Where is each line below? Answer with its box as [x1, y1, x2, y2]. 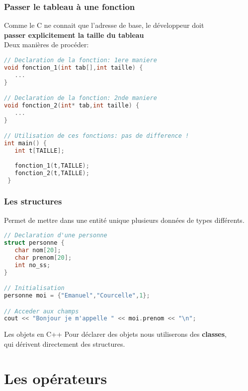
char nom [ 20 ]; [14, 247, 61, 254]
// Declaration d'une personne [4, 232, 107, 239]
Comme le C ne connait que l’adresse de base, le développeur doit [4, 20, 204, 30]
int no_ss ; [14, 261, 51, 269]
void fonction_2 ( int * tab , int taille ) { [4, 102, 140, 109]
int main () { [4, 140, 47, 147]
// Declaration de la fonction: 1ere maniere [4, 57, 157, 64]
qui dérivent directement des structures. [4, 338, 125, 349]
